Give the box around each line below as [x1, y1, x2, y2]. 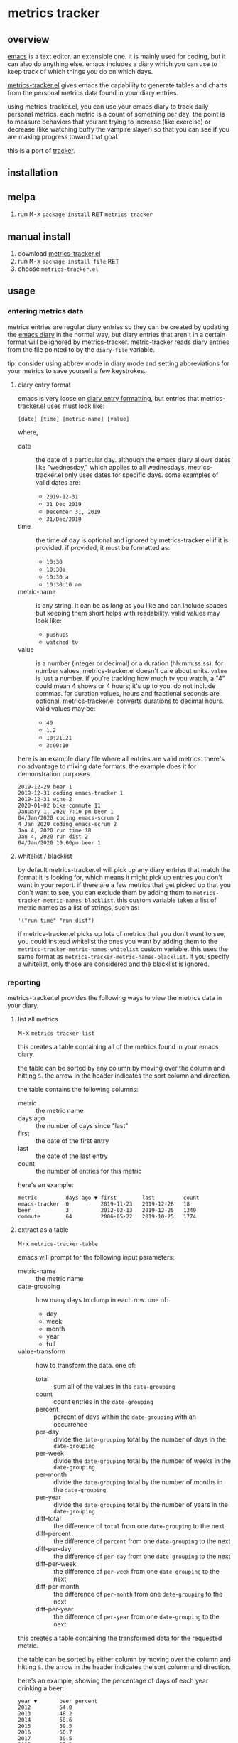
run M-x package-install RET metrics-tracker [17, 210, 153, 218]
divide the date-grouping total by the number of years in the [53, 1501, 229, 1508]
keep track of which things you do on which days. [7, 68, 153, 75]
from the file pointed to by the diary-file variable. [7, 345, 155, 353]
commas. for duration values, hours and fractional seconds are [35, 689, 220, 697]
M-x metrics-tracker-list [17, 1029, 95, 1037]
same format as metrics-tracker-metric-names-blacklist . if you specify [17, 952, 229, 960]
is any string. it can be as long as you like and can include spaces [35, 601, 227, 609]
